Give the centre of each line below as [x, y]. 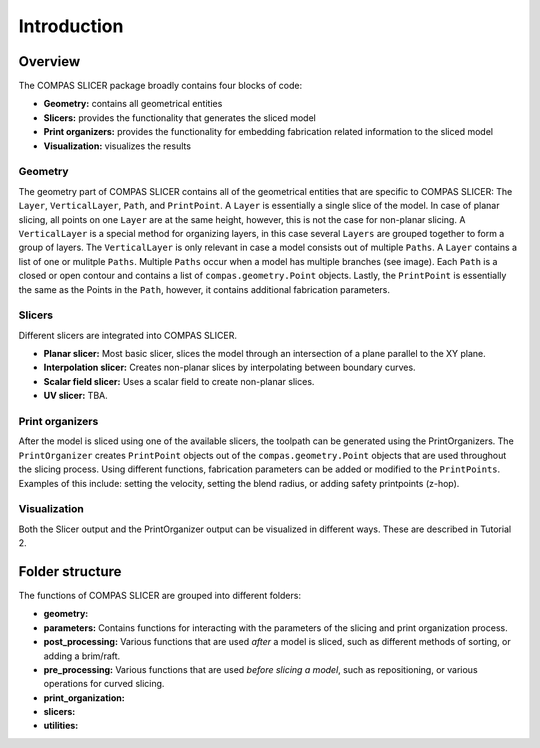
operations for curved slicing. [104, 684]
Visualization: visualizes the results [117, 146]
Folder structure [70, 571]
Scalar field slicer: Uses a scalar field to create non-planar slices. [179, 381]
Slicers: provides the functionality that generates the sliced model [180, 117]
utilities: [61, 726]
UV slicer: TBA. [76, 396]
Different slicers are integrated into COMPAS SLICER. [127, 335]
